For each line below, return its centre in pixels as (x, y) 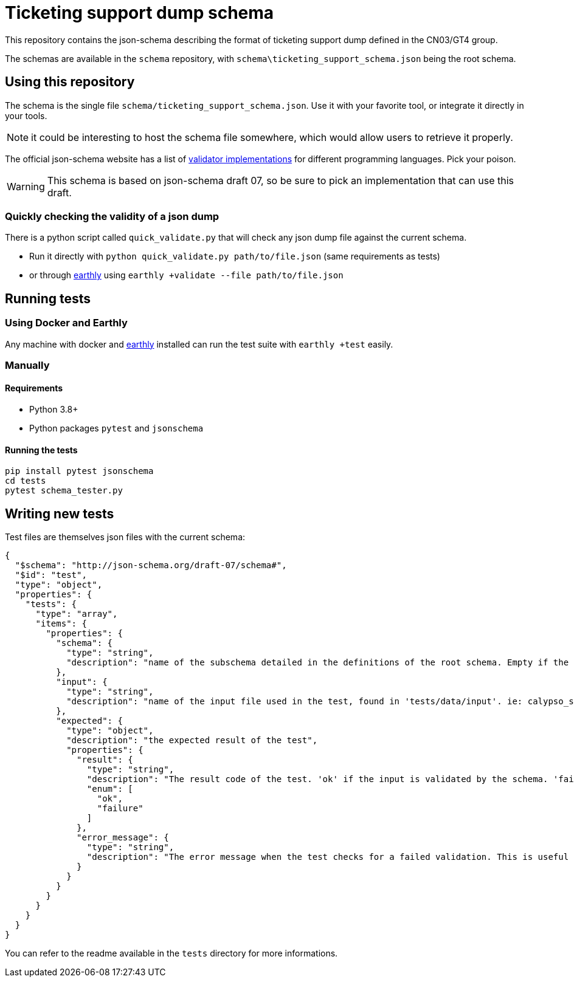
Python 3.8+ (54, 410)
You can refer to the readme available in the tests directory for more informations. (171, 953)
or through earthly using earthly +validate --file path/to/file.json (186, 275)
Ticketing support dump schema (140, 13)
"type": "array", (77, 614)
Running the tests (41, 450)
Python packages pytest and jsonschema (116, 428)
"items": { (61, 624)
